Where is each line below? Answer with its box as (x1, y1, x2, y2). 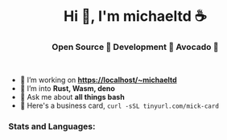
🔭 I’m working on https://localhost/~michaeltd (19, 75, 177, 85)
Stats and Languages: (8, 121, 96, 132)
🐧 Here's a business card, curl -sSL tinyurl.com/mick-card (19, 101, 220, 110)
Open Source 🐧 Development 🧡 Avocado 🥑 (52, 42, 219, 53)
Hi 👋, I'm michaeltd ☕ (63, 7, 208, 26)
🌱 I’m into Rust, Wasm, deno (19, 84, 115, 93)
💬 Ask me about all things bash (19, 93, 125, 102)
